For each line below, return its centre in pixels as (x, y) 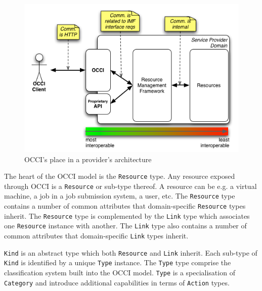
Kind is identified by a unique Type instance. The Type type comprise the (118, 262)
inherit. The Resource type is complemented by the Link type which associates (127, 215)
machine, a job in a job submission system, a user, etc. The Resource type (120, 196)
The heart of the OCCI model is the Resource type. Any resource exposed (120, 176)
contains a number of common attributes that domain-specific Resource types (125, 206)
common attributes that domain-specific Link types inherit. (96, 236)
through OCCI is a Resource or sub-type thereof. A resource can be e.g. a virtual (130, 186)
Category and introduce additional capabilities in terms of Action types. (117, 282)
